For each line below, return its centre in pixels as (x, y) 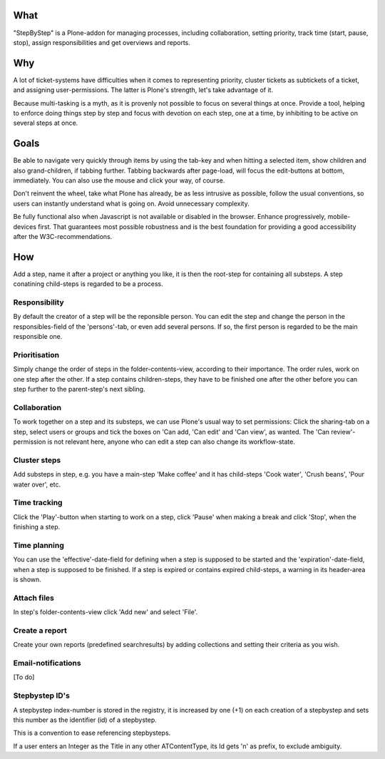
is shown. (27, 580)
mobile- (339, 217)
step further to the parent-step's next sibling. (79, 389)
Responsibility (38, 302)
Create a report (40, 630)
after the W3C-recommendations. (63, 237)
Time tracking (38, 503)
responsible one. (38, 337)
